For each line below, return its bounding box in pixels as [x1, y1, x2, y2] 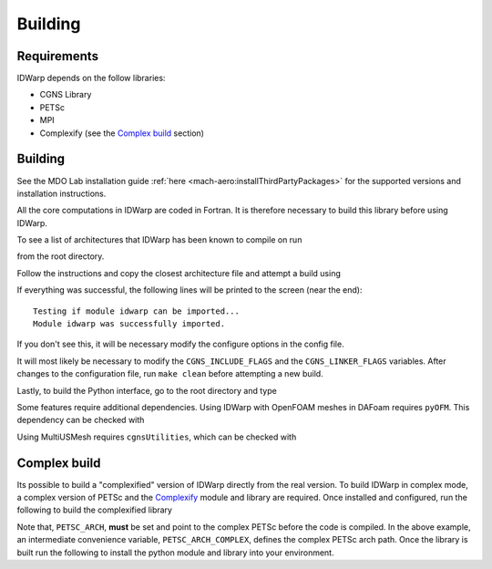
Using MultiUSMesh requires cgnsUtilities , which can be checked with [16, 431, 297, 442]
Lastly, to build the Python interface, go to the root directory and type [16, 385, 277, 396]
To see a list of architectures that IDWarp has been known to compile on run [16, 234, 302, 245]
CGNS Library [39, 89, 92, 100]
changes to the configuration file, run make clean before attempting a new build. [16, 368, 323, 379]
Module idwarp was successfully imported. [33, 319, 226, 329]
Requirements [16, 48, 99, 64]
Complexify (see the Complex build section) [39, 128, 205, 139]
